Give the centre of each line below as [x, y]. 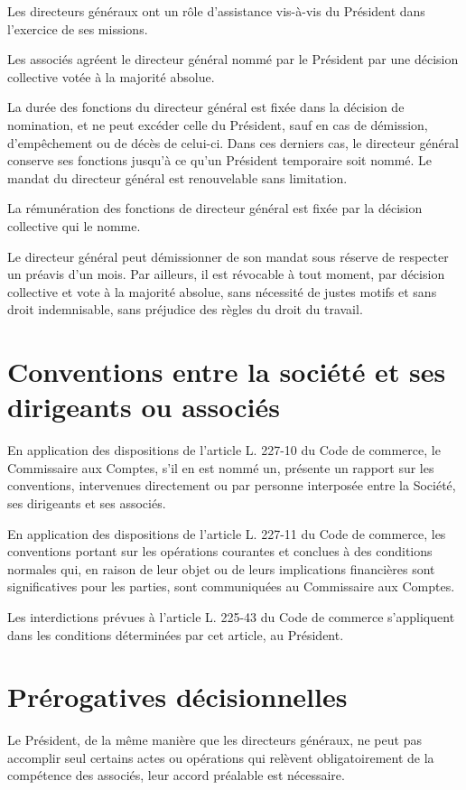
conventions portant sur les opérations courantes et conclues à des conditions [220, 551]
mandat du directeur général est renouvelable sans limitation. [177, 177]
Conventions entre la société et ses [227, 372]
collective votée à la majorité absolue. [111, 76]
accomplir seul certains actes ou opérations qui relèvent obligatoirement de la [221, 757]
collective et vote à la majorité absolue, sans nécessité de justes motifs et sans [222, 291]
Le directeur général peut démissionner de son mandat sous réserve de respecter [228, 256]
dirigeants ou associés [144, 407]
